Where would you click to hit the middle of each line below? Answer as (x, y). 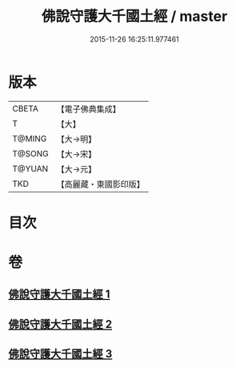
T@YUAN (30, 168)
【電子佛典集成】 (89, 109)
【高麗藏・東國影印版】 (101, 184)
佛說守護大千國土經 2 (60, 324)
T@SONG (31, 153)
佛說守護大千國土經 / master (134, 16)
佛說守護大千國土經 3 (60, 354)
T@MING (30, 139)
